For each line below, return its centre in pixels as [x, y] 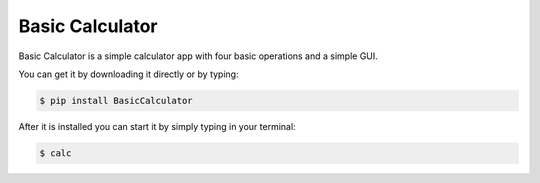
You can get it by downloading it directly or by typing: [128, 74]
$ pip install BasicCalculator [116, 100]
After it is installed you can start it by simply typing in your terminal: [157, 126]
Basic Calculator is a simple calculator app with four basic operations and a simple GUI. [198, 56]
